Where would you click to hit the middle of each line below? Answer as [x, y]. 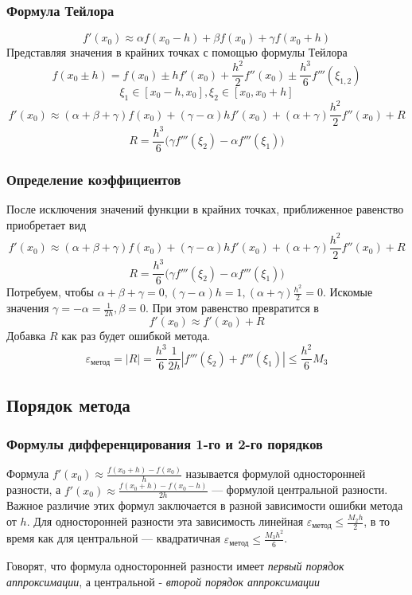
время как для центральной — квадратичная [113, 538]
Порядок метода [68, 404]
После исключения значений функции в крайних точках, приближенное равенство [205, 208]
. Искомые [348, 292]
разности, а [34, 489]
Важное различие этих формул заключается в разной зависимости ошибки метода [205, 505]
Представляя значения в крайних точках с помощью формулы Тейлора [177, 52]
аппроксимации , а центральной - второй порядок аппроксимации [163, 581]
